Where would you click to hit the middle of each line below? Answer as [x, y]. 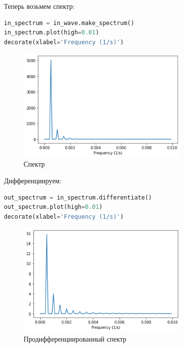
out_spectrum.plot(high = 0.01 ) [53, 207]
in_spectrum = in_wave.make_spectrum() [69, 23]
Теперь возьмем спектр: [39, 6]
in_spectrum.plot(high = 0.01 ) [52, 33]
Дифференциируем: [33, 181]
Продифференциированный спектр [75, 339]
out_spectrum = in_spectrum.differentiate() [78, 197]
